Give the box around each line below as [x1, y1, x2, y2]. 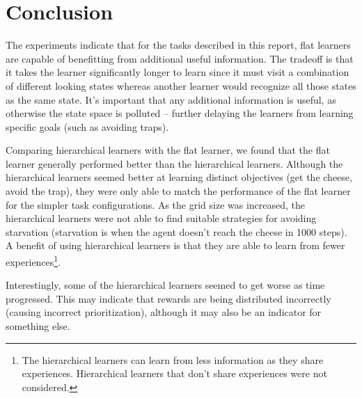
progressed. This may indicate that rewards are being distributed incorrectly [6, 291, 331, 305]
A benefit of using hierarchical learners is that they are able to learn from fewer [6, 238, 345, 253]
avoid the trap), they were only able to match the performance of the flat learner [6, 184, 351, 198]
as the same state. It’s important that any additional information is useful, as [6, 92, 336, 106]
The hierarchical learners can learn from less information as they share [22, 352, 324, 367]
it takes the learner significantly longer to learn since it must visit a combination [6, 65, 349, 79]
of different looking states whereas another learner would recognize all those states [6, 78, 356, 93]
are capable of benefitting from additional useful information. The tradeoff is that [6, 51, 354, 65]
